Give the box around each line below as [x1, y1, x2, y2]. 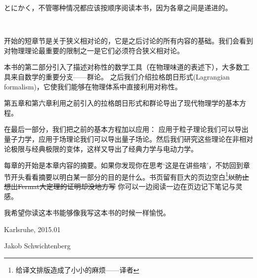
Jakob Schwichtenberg [4, 240, 71, 251]
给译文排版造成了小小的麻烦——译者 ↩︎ [15, 264, 139, 275]
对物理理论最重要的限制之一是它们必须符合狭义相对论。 [4, 45, 184, 55]
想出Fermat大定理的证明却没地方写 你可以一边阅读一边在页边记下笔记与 [4, 181, 236, 191]
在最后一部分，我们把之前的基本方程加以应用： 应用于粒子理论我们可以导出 [4, 124, 249, 134]
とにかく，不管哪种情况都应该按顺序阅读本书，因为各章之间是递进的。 [4, 2, 232, 12]
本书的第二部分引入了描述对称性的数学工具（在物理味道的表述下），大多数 [4, 62, 243, 72]
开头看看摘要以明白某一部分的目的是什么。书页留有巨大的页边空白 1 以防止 [10, 170, 249, 182]
